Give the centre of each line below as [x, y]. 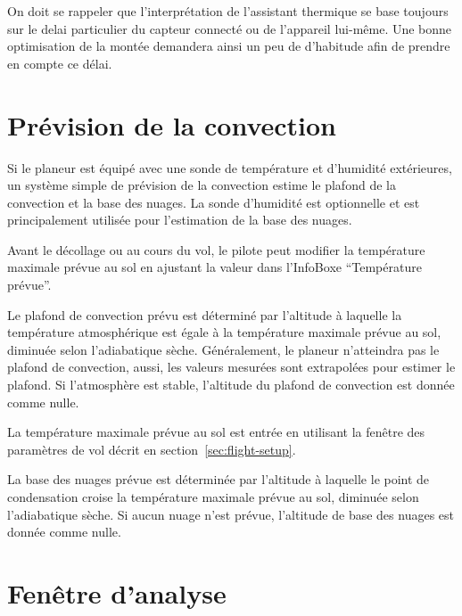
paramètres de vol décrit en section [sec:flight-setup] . [152, 449]
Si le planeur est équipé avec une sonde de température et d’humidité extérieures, [230, 167]
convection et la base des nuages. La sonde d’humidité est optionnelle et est [214, 202]
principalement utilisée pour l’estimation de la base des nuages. [180, 220]
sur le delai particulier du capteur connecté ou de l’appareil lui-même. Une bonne [230, 28]
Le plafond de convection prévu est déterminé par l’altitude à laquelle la [205, 314]
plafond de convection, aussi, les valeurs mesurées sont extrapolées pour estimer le [231, 367]
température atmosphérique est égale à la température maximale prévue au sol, [224, 332]
